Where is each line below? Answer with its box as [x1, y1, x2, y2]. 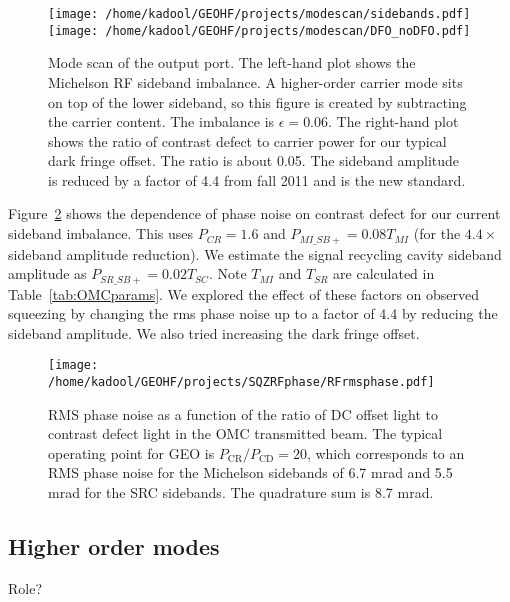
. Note [208, 263, 247, 284]
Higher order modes [8, 531, 220, 562]
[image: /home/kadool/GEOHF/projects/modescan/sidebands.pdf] [48, 7, 471, 21]
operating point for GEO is [48, 442, 215, 463]
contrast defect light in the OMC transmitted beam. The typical [48, 423, 443, 444]
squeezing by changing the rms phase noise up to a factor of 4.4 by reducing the [8, 303, 498, 324]
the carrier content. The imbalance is [48, 111, 275, 132]
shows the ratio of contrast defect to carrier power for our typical [48, 130, 447, 151]
